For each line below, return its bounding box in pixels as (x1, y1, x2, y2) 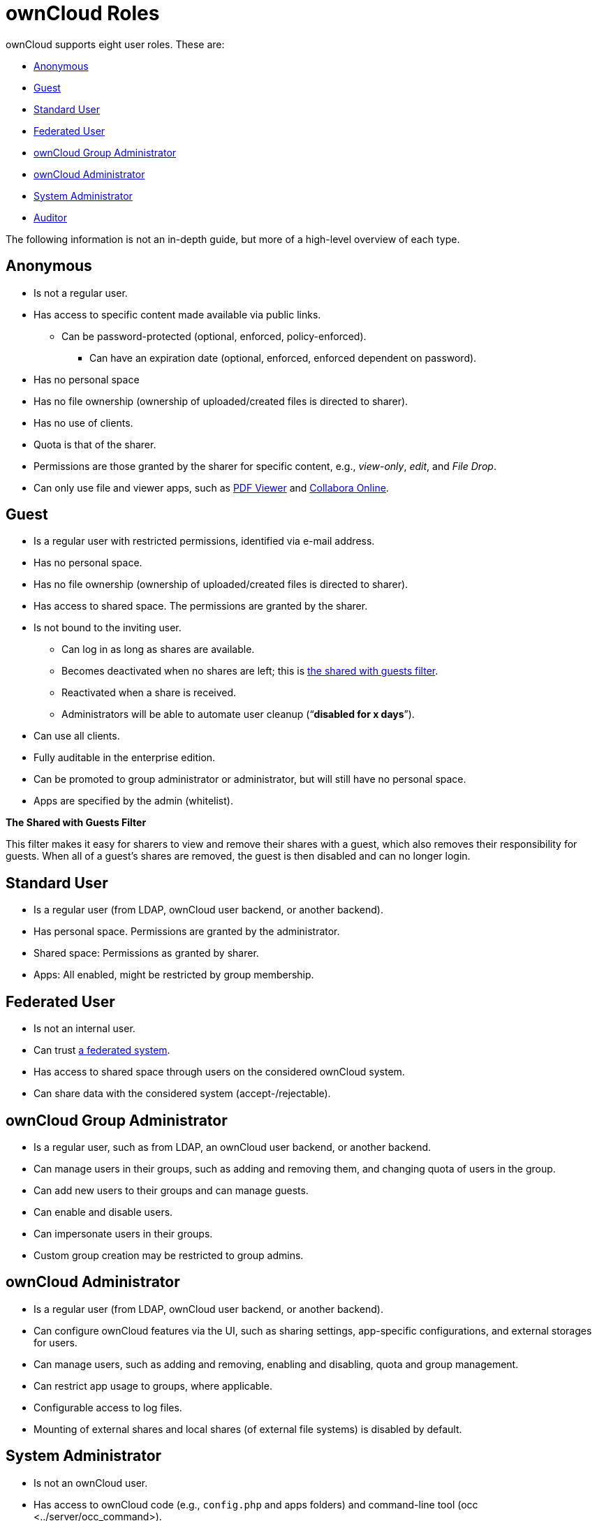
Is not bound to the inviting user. (34, 622, 182, 634)
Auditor (34, 211, 68, 223)
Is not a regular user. (34, 286, 128, 299)
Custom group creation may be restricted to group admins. (34, 1249, 304, 1261)
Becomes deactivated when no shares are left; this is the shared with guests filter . (61, 665, 438, 677)
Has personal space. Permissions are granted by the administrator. (34, 925, 340, 938)
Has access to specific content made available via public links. (34, 308, 321, 321)
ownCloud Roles (6, 1, 160, 25)
